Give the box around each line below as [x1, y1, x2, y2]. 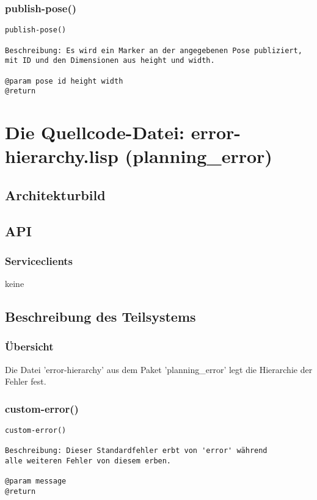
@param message [5, 477, 67, 486]
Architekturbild [5, 185, 106, 204]
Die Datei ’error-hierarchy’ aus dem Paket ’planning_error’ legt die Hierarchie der [5, 363, 313, 375]
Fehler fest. [5, 375, 46, 388]
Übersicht [5, 339, 54, 354]
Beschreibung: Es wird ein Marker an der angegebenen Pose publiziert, [5, 46, 302, 55]
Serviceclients [5, 253, 73, 268]
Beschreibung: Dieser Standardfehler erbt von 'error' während [5, 446, 268, 455]
